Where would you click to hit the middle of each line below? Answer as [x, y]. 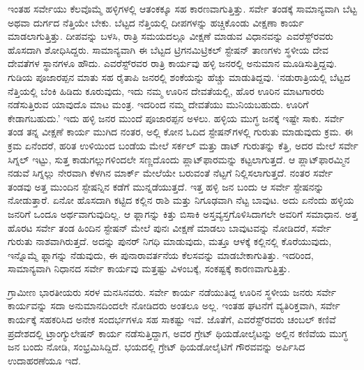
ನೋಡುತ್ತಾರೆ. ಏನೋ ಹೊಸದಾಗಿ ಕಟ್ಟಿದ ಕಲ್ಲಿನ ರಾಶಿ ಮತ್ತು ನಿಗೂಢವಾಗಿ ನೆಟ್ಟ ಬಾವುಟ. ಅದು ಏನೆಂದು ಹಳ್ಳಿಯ [181, 200]
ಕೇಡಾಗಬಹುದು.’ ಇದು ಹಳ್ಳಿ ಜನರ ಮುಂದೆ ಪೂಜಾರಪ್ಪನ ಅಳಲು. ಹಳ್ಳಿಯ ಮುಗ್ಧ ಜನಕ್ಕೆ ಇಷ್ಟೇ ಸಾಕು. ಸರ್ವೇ [176, 118]
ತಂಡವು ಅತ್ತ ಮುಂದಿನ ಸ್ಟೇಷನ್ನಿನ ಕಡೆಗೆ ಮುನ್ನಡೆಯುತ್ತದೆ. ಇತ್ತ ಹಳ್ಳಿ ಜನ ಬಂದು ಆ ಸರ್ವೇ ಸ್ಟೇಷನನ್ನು [166, 186]
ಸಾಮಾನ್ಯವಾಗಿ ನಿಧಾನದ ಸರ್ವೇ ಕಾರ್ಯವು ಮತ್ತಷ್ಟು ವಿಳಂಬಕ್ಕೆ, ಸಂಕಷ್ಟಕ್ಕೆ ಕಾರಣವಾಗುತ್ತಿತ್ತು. [149, 268]
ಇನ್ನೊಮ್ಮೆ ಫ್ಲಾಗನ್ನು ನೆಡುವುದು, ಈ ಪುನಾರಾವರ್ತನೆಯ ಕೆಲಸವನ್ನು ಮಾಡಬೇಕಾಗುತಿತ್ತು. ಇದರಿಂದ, [161, 254]
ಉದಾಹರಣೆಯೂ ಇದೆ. [44, 360]
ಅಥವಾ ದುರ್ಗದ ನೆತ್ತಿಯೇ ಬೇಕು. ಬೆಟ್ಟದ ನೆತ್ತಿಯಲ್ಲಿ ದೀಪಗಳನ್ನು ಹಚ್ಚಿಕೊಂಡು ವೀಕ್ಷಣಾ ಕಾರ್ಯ [156, 22]
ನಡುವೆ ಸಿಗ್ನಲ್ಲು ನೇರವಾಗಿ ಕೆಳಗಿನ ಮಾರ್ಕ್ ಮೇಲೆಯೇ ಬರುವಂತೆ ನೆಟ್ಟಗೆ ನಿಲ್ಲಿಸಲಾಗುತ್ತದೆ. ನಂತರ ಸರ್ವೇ [170, 173]
